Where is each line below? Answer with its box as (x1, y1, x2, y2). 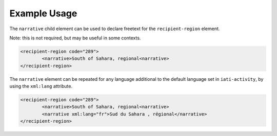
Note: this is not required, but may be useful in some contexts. (9, 35, 141, 41)
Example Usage (9, 8, 77, 19)
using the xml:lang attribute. (9, 83, 73, 89)
